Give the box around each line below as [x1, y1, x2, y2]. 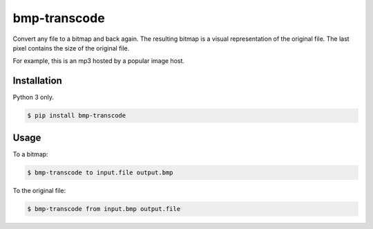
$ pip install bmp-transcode [27, 111, 126, 120]
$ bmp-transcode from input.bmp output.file [27, 205, 181, 212]
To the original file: [12, 186, 66, 194]
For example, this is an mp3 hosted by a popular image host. [12, 57, 185, 65]
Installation [12, 75, 62, 86]
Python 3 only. [12, 93, 55, 102]
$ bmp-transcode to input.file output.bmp [27, 168, 173, 176]
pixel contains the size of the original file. [12, 44, 130, 52]
